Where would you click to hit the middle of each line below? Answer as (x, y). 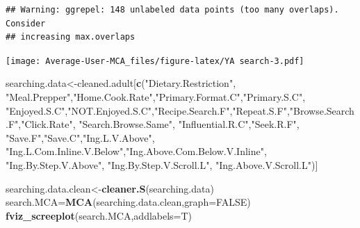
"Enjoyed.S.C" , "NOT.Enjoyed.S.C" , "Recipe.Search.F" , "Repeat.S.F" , (148, 110)
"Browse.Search (322, 110)
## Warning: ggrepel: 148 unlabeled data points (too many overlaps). (172, 10)
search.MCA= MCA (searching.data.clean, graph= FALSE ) (128, 202)
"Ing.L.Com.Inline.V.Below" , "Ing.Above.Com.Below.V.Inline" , (136, 151)
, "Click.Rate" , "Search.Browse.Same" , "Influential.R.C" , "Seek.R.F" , (159, 124)
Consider (26, 23)
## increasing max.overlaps (71, 37)
